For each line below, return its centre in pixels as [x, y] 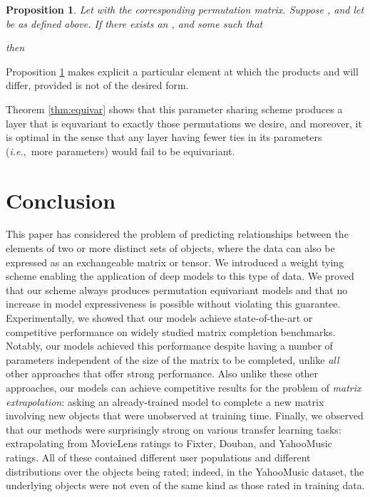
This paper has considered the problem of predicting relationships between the [177, 234]
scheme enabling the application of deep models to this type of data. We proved [180, 276]
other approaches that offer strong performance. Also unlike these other [162, 373]
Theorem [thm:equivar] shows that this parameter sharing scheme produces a [174, 109]
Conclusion [61, 200]
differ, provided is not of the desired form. [97, 85]
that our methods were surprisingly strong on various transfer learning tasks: [174, 429]
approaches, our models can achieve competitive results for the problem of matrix [184, 387]
